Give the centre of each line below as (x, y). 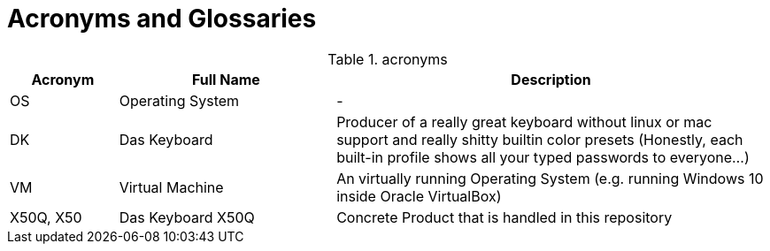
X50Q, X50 (46, 217)
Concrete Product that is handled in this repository (504, 217)
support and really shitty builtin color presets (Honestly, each (540, 139)
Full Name (226, 79)
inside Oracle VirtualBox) (419, 196)
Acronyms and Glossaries (162, 19)
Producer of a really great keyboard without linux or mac (524, 122)
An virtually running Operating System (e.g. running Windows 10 (550, 178)
